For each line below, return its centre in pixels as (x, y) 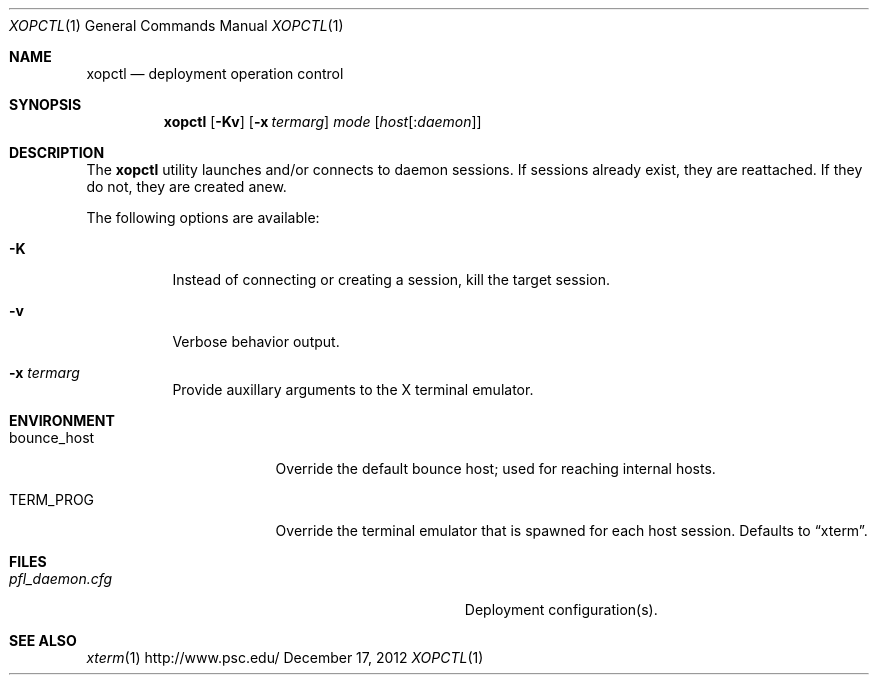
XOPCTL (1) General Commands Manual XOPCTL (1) (176, 25)
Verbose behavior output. (256, 341)
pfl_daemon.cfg (61, 578)
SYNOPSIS (45, 104)
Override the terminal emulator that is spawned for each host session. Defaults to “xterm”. (571, 530)
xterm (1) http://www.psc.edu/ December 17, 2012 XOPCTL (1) (285, 657)
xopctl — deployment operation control (215, 73)
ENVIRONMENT (62, 420)
